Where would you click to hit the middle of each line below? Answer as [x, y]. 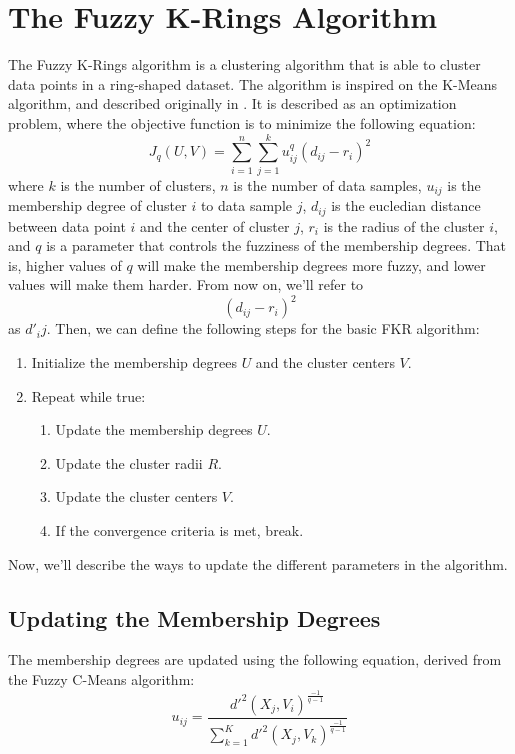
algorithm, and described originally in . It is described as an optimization [232, 103]
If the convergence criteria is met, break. [179, 529]
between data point [67, 225]
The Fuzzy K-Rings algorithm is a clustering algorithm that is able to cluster [244, 64]
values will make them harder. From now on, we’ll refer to [186, 284]
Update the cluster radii [129, 462]
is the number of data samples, [327, 184]
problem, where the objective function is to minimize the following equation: [242, 122]
